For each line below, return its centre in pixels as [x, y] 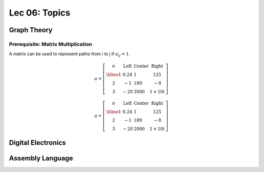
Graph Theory [31, 30]
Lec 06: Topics [40, 13]
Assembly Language [41, 158]
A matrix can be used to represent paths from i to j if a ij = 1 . [70, 55]
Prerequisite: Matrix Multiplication [51, 44]
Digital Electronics [37, 143]
